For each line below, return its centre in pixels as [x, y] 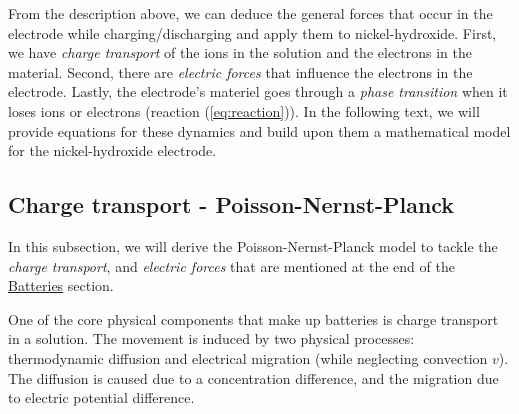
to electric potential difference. [101, 397]
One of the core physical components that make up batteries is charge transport [253, 318]
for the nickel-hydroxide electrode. [112, 150]
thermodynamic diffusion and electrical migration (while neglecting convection [248, 357]
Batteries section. [61, 285]
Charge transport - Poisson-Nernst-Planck [231, 204]
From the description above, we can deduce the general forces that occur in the [250, 13]
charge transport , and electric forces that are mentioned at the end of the [231, 265]
